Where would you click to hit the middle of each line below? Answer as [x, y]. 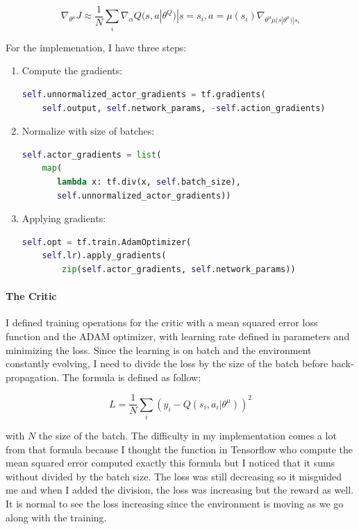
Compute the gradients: [72, 70]
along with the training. [56, 517]
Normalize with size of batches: [88, 131]
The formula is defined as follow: [132, 377]
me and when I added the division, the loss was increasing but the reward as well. [180, 490]
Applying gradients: [64, 218]
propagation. [33, 377]
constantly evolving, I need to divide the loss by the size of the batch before [167, 363]
